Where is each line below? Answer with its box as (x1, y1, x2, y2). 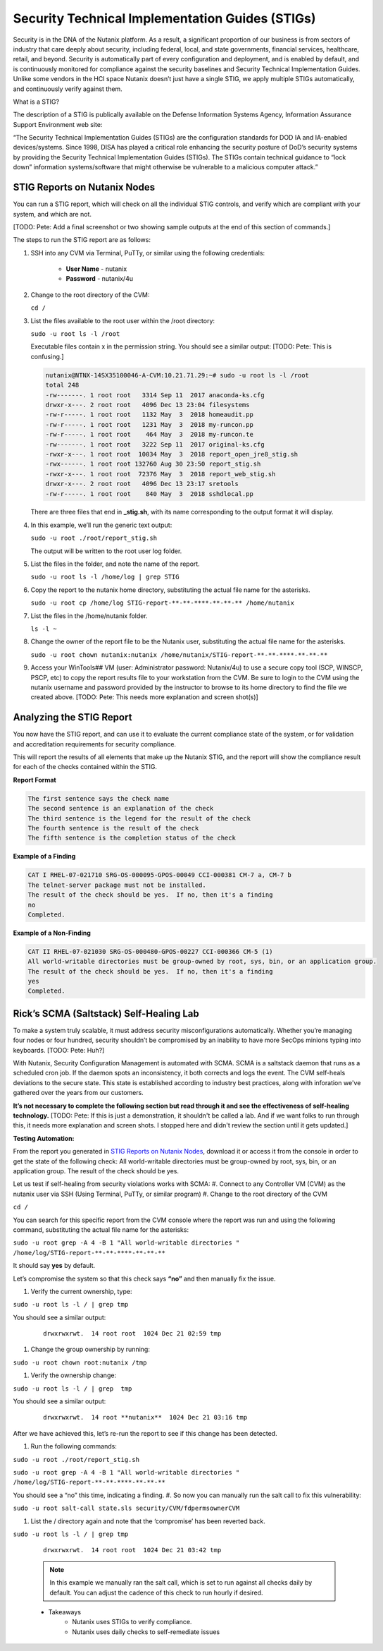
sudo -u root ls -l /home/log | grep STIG (30, 573, 180, 581)
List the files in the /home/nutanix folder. (30, 611, 148, 620)
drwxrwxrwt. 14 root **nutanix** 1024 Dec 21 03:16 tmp (43, 1413, 248, 1422)
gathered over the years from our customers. (13, 1089, 144, 1097)
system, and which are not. (13, 210, 92, 218)
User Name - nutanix (65, 265, 127, 273)
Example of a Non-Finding (13, 929, 92, 937)
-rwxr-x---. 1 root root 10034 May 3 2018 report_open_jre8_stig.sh (45, 450, 299, 458)
